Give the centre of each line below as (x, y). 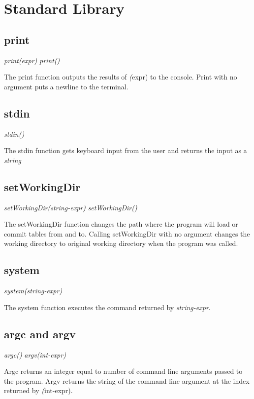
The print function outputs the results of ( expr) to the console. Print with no (121, 77)
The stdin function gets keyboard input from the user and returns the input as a (126, 150)
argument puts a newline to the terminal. (66, 86)
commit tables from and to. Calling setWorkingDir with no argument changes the (127, 233)
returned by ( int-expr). (38, 390)
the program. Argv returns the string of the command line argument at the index (127, 380)
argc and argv (40, 334)
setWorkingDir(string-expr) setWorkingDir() (71, 207)
